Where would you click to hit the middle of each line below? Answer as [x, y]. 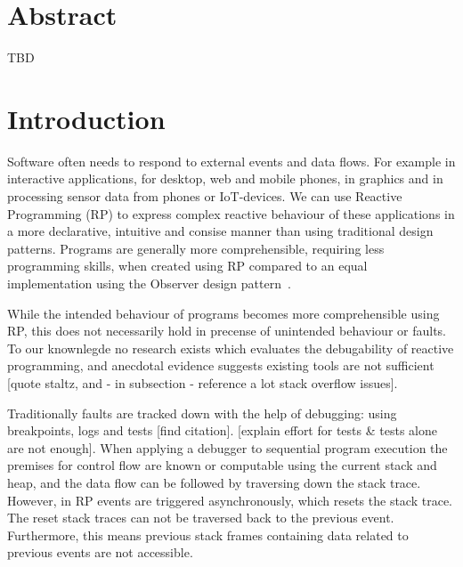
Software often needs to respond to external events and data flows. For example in [231, 161]
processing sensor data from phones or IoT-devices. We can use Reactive [205, 196]
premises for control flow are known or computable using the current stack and [222, 465]
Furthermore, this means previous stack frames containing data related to [208, 535]
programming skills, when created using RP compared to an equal [187, 266]
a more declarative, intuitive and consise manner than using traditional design [220, 231]
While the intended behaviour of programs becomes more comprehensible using [223, 313]
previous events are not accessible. [100, 552]
